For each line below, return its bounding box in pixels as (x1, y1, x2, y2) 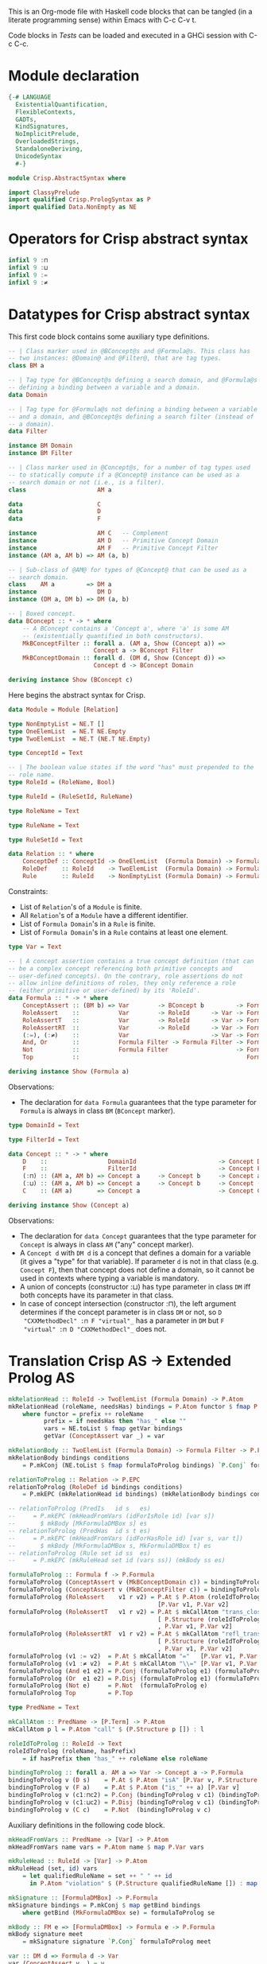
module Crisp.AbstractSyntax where (8, 174, 126, 182)
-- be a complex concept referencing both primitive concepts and (8, 964, 233, 973)
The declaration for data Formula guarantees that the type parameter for (19, 1097, 257, 1106)
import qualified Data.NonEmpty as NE (8, 203, 137, 212)
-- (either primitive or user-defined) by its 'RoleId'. (8, 986, 201, 995)
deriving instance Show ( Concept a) (8, 1201, 130, 1209)
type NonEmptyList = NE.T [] (8, 720, 105, 728)
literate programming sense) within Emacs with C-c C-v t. (8, 15, 197, 25)
